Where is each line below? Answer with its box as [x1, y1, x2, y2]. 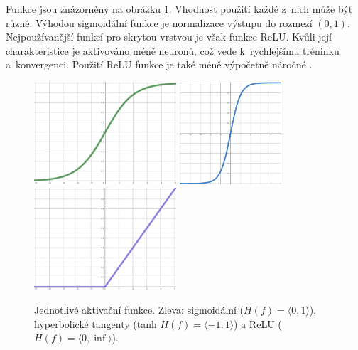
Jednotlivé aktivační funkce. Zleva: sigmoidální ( [34, 302, 244, 317]
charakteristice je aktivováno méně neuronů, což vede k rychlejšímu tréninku [6, 43, 340, 58]
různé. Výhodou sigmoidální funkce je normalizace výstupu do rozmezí [6, 15, 313, 30]
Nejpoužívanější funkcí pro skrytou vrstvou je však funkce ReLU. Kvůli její [6, 29, 332, 44]
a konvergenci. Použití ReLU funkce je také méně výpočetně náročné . [6, 57, 313, 72]
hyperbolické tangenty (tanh [34, 316, 157, 331]
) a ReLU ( [234, 316, 282, 331]
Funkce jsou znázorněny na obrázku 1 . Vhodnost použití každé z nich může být [6, 1, 353, 16]
